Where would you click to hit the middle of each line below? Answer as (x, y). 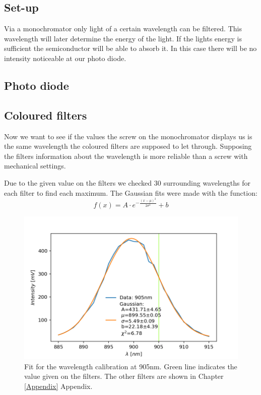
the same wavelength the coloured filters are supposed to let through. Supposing (128, 146)
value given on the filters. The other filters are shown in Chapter (124, 376)
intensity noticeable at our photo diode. (65, 58)
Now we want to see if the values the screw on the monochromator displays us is (128, 136)
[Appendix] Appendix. (58, 386)
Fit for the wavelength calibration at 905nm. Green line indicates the (131, 366)
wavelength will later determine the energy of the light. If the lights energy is (123, 38)
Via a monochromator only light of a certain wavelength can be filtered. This (123, 29)
